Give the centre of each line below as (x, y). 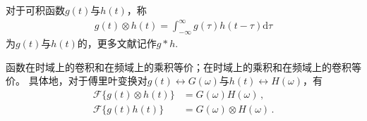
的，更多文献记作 (117, 43)
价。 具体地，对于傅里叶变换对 (77, 81)
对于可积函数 (35, 10)
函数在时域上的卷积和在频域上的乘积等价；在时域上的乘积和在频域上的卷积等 (183, 66)
